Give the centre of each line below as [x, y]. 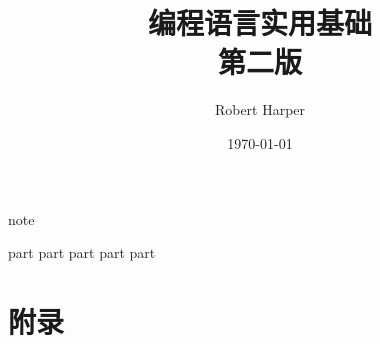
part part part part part [82, 252]
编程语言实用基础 [259, 22]
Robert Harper [260, 109]
